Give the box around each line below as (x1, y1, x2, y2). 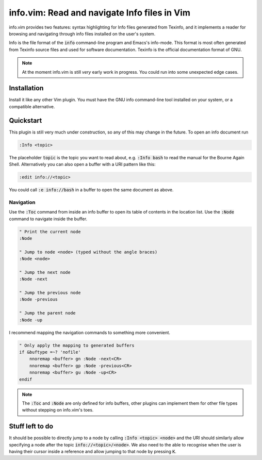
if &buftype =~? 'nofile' (19, 349, 81, 355)
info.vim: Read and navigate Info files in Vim (9, 7, 191, 18)
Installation (9, 84, 44, 92)
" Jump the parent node (19, 311, 76, 316)
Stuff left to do (9, 422, 53, 430)
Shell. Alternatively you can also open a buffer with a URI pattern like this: (9, 162, 156, 167)
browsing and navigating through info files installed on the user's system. (9, 31, 156, 36)
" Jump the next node (19, 269, 71, 275)
